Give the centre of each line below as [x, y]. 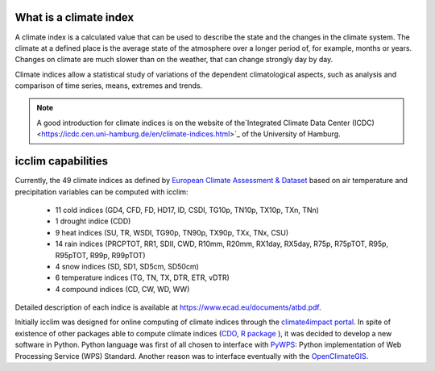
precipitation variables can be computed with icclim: [101, 192]
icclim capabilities [62, 161]
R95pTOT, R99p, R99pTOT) [100, 255]
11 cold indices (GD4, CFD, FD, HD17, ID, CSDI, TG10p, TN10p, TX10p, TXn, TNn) [187, 210]
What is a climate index [75, 17]
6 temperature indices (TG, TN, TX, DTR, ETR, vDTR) [142, 277]
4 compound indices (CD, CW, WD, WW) [122, 289]
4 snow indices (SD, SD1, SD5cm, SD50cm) [127, 266]
